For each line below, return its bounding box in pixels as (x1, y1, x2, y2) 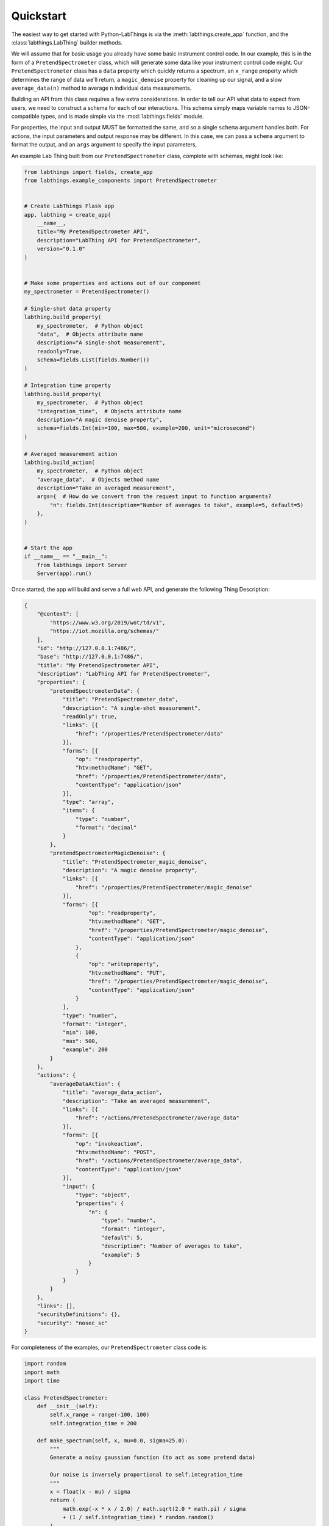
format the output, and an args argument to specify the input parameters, (11, 141, 197, 148)
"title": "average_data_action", (62, 1089, 163, 1096)
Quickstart (11, 9, 67, 23)
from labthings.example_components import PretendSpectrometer (24, 177, 218, 184)
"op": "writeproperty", (88, 961, 160, 967)
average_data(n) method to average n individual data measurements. (11, 84, 192, 92)
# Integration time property (24, 382, 111, 389)
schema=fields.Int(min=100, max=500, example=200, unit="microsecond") (37, 425, 256, 432)
